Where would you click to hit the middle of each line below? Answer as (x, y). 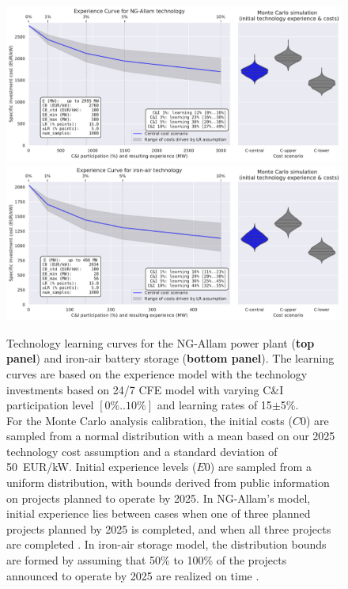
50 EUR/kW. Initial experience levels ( (102, 467)
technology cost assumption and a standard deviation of (142, 451)
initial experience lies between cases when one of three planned (159, 513)
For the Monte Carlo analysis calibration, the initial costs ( (149, 420)
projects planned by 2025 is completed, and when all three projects (169, 528)
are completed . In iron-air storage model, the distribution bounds (166, 544)
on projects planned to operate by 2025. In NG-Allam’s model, (159, 498)
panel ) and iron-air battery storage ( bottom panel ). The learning (170, 358)
